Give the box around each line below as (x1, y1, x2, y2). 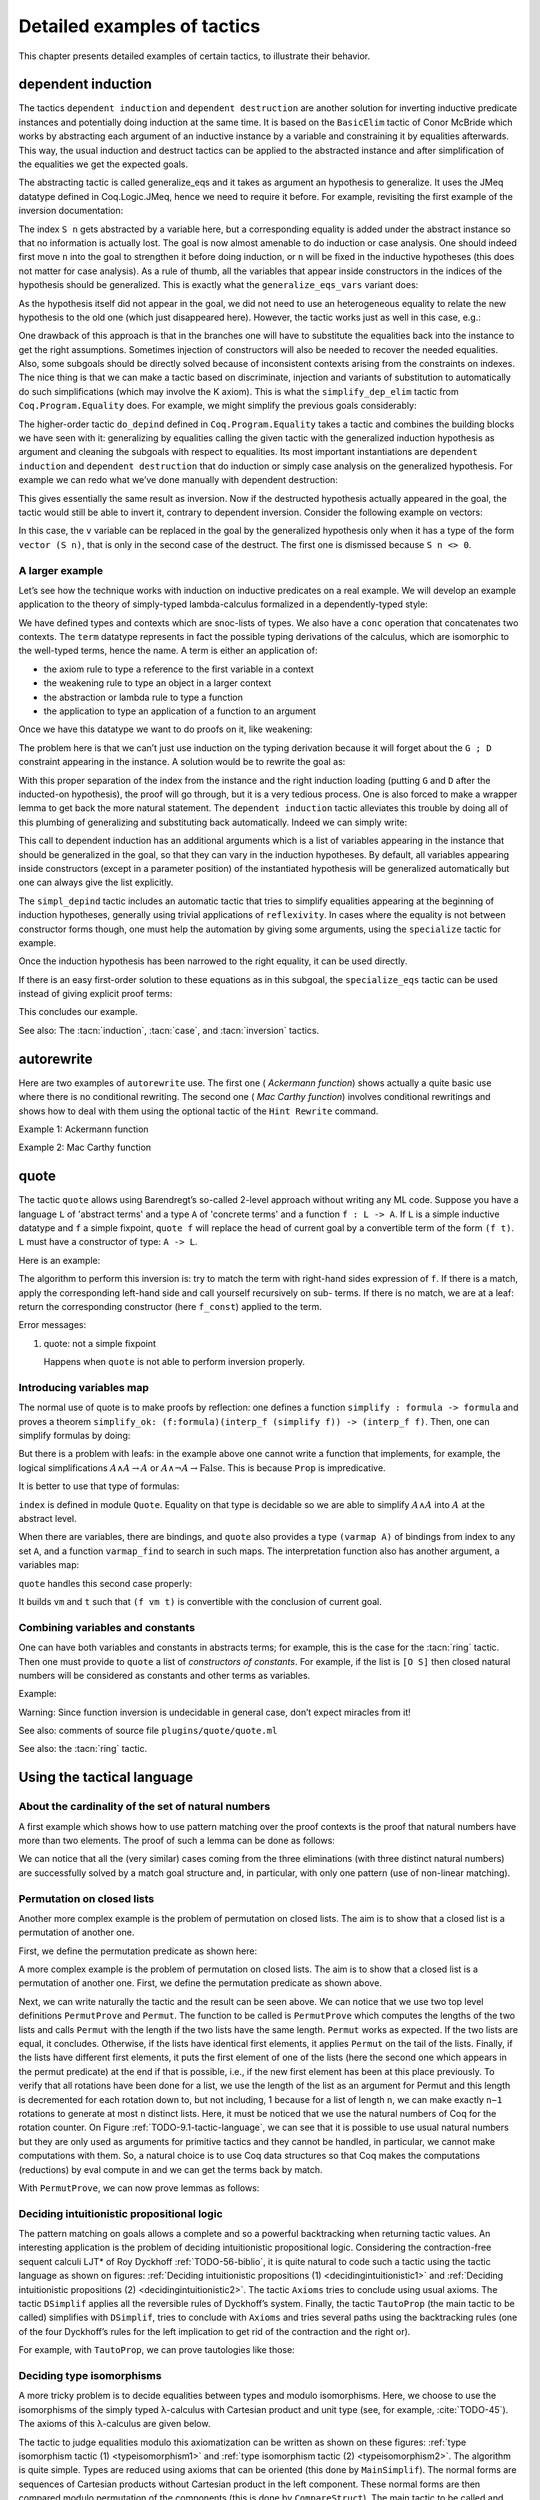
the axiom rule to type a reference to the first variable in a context (43, 663, 314, 675)
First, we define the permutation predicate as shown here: (18, 1945, 258, 1957)
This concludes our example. (18, 1006, 139, 1018)
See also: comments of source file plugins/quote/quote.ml (18, 1725, 278, 1737)
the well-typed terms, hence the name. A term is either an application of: (18, 645, 318, 657)
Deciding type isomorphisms (18, 2368, 162, 2382)
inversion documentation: (18, 205, 124, 217)
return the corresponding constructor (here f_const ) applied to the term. (18, 1300, 322, 1312)
